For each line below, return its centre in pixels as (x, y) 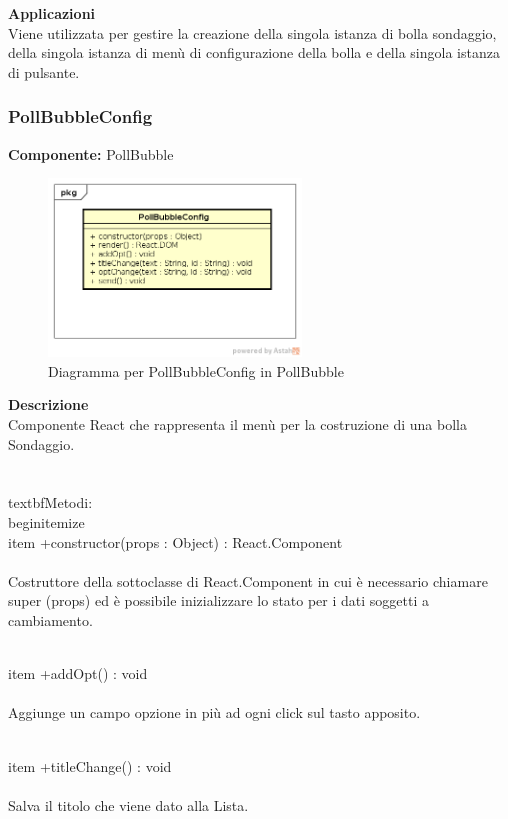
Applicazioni (52, 13)
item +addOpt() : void (78, 673)
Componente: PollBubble (91, 153)
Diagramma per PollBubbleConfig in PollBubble (196, 370)
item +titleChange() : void (90, 765)
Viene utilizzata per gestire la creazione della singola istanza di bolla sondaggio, (252, 32)
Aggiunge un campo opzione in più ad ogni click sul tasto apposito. (214, 712)
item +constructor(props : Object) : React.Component (175, 541)
